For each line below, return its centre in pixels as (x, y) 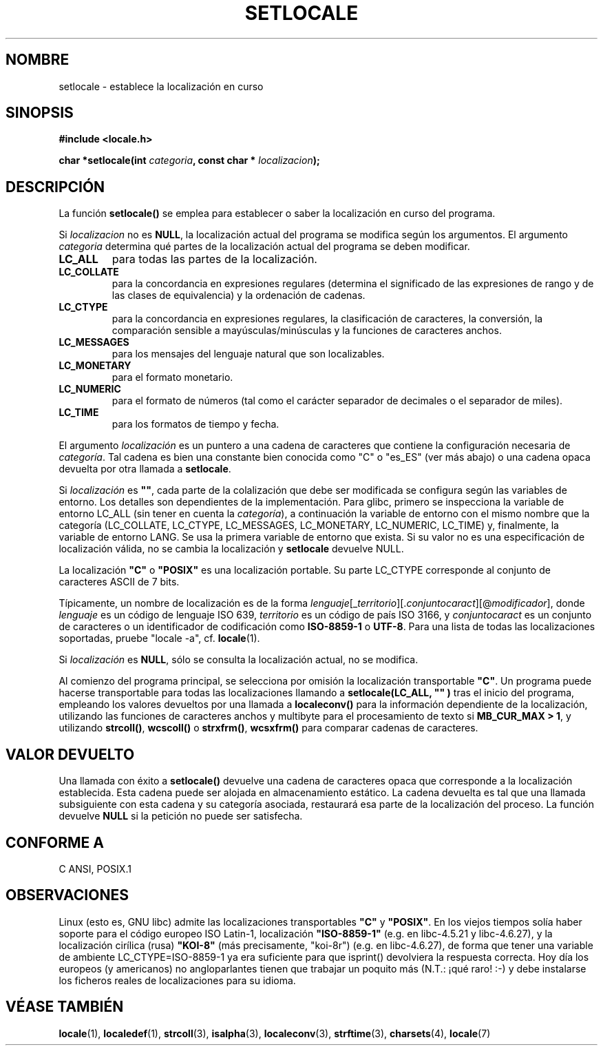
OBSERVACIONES (67, 895)
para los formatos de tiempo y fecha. (195, 424)
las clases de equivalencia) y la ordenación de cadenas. (239, 295)
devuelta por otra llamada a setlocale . (145, 469)
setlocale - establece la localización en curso (161, 86)
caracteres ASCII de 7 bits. (119, 582)
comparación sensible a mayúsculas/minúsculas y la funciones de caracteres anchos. (307, 331)
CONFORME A (55, 842)
